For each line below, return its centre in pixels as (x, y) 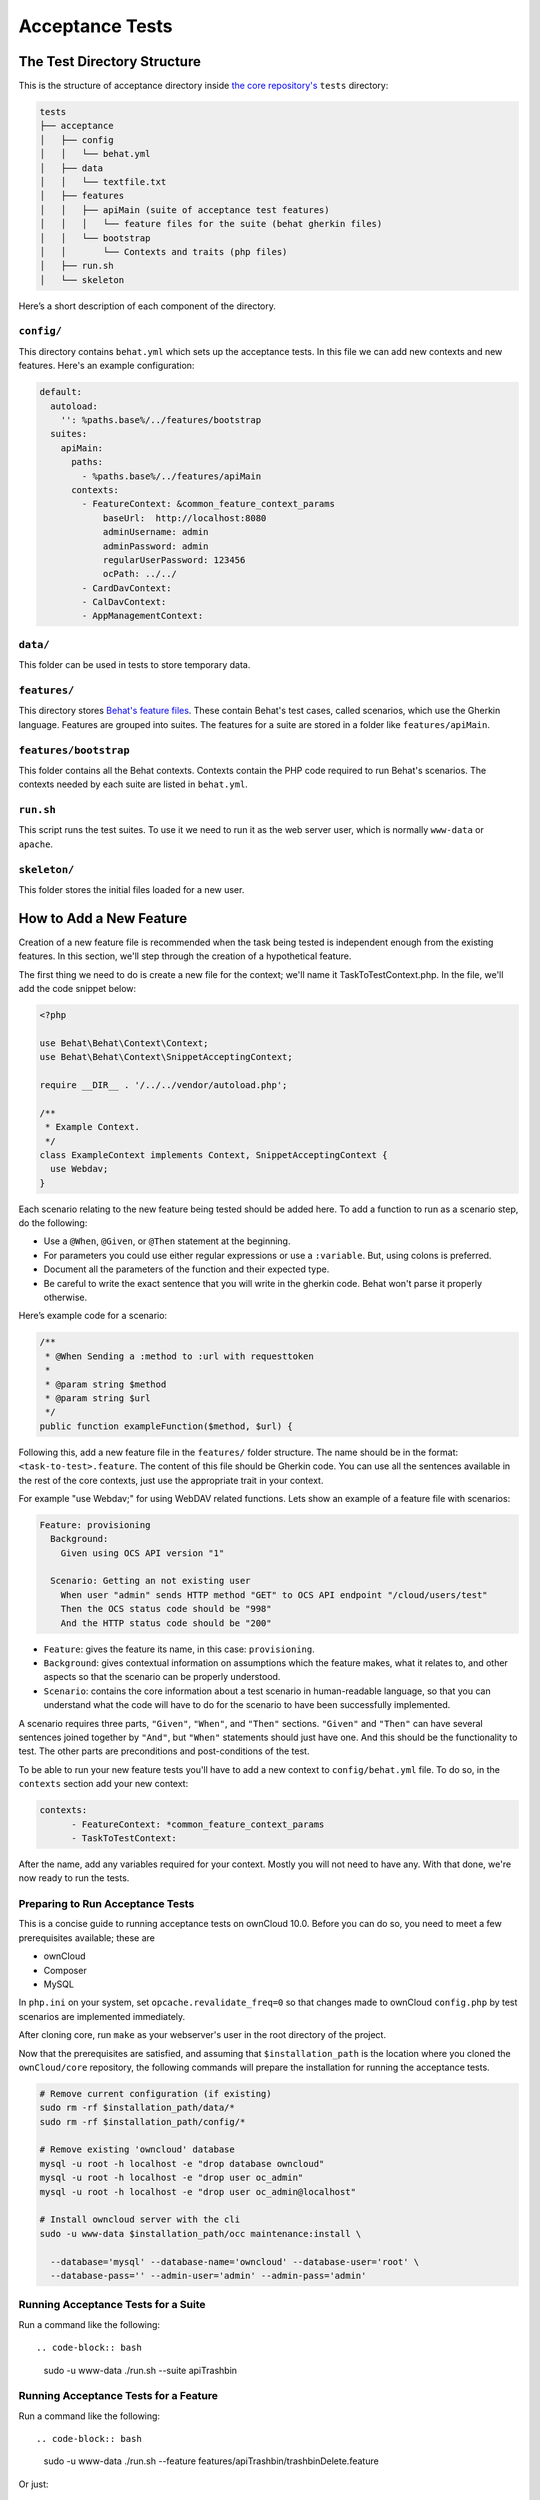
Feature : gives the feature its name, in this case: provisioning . (179, 1649)
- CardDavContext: (126, 588)
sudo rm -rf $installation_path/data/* (137, 2108)
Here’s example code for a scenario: (93, 1316)
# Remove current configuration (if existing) (155, 2093)
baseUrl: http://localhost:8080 (184, 518)
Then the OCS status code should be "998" (166, 1609)
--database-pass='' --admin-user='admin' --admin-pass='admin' (208, 2275)
